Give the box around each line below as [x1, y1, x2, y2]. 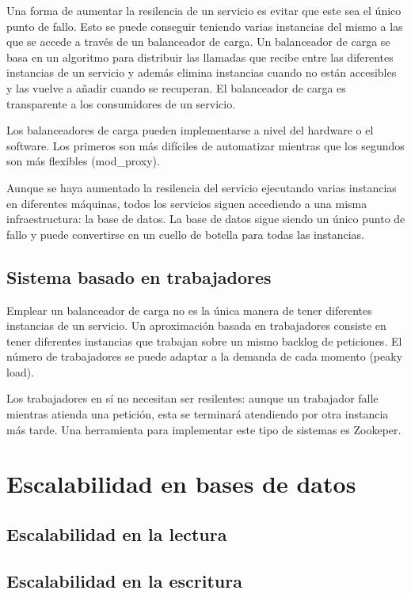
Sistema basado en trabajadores [6, 264, 272, 289]
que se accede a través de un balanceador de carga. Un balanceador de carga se [6, 33, 390, 50]
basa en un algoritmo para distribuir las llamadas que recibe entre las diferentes [6, 48, 394, 65]
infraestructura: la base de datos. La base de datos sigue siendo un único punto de [6, 210, 405, 227]
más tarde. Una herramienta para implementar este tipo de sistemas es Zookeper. [6, 421, 401, 437]
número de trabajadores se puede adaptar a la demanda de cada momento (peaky [6, 348, 403, 365]
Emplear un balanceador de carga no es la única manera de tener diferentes [6, 301, 372, 318]
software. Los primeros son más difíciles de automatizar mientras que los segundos [6, 137, 405, 153]
